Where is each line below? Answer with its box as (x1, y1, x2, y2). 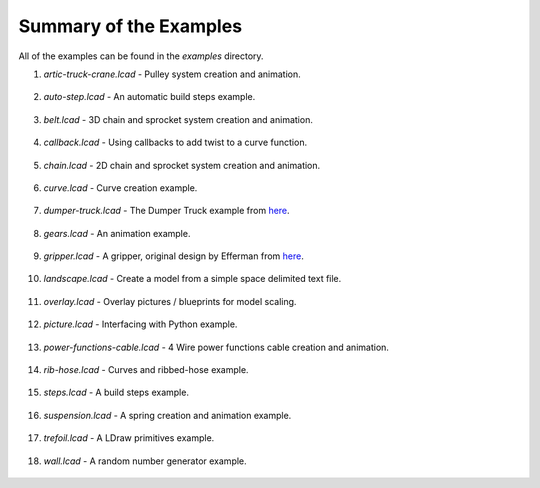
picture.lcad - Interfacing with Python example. (43, 318, 238, 330)
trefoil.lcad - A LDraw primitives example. (43, 432, 215, 444)
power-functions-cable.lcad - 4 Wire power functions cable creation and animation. (43, 341, 390, 353)
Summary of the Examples (18, 15, 243, 37)
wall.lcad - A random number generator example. (43, 455, 247, 467)
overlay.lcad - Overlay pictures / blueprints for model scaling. (43, 295, 297, 307)
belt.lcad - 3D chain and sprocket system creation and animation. (43, 113, 314, 125)
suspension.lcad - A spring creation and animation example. (43, 409, 292, 421)
